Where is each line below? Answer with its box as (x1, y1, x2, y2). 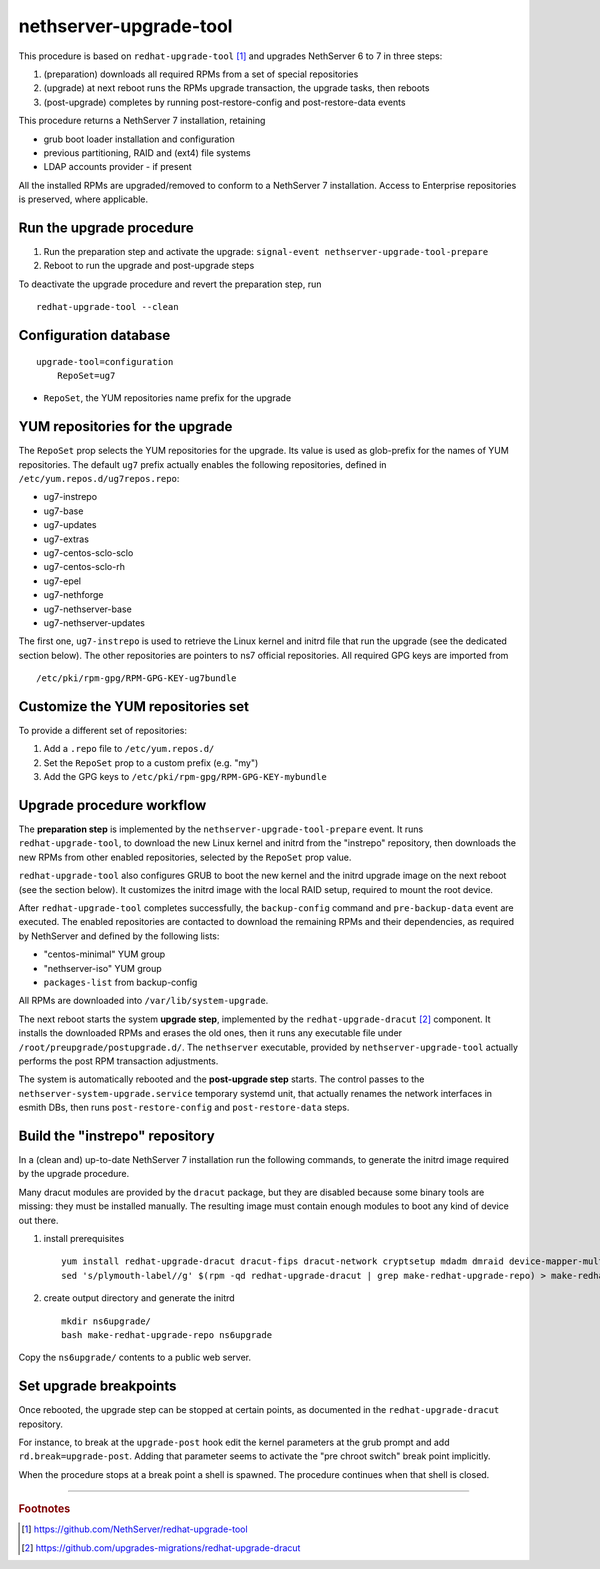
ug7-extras (43, 533, 90, 545)
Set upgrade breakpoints (18, 1378, 177, 1395)
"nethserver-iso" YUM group (43, 962, 162, 974)
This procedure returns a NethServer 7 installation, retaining (18, 115, 266, 127)
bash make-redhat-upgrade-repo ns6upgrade (61, 1329, 273, 1340)
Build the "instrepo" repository (18, 1127, 215, 1144)
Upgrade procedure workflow (18, 796, 207, 814)
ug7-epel (43, 575, 82, 587)
